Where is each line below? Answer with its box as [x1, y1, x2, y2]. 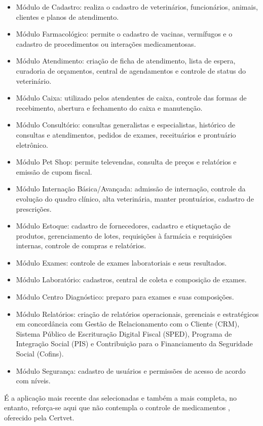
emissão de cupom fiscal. [16, 166, 92, 177]
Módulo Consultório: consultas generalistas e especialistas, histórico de [16, 119, 235, 130]
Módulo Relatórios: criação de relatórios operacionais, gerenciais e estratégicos [16, 308, 259, 319]
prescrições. [16, 203, 52, 214]
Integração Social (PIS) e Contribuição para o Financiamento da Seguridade [16, 338, 253, 349]
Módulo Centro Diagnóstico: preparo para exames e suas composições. [16, 291, 234, 302]
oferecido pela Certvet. [4, 412, 74, 422]
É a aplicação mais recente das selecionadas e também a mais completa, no [4, 392, 237, 403]
